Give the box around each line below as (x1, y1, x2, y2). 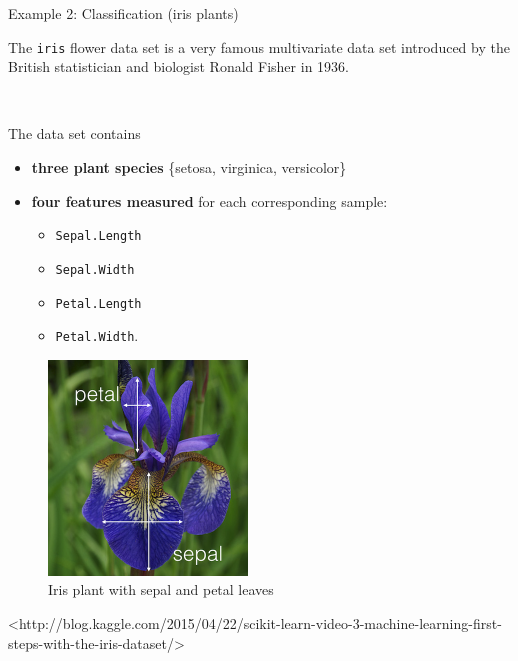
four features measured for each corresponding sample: (31, 190, 388, 211)
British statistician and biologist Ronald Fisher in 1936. (8, 56, 349, 77)
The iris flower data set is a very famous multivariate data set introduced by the (8, 36, 510, 57)
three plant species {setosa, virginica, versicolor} (31, 157, 347, 178)
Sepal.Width (55, 262, 135, 277)
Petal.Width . (55, 325, 139, 346)
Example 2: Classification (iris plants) (8, 3, 239, 23)
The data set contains (8, 123, 141, 144)
